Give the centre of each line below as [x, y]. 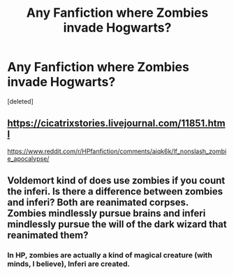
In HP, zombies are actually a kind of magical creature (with [110, 255]
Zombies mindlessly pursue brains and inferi [107, 214]
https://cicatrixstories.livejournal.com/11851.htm [116, 124]
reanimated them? [48, 235]
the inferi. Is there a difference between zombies [115, 191]
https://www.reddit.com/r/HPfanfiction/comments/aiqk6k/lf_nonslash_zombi [117, 151]
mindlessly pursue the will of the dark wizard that [117, 224]
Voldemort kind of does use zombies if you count [116, 181]
